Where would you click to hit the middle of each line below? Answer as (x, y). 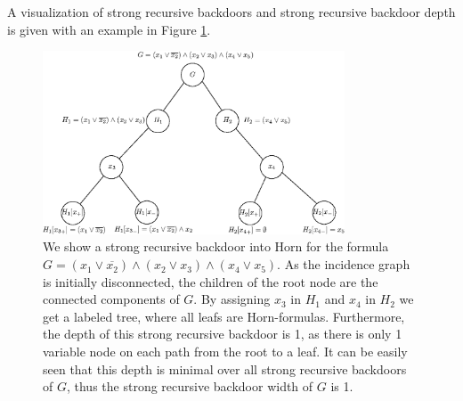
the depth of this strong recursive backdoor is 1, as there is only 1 (223, 334)
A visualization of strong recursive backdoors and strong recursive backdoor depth (231, 12)
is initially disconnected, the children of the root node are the (211, 281)
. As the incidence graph (344, 264)
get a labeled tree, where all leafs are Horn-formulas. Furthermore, (224, 316)
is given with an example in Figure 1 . (109, 29)
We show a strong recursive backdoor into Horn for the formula (216, 246)
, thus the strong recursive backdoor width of (190, 386)
